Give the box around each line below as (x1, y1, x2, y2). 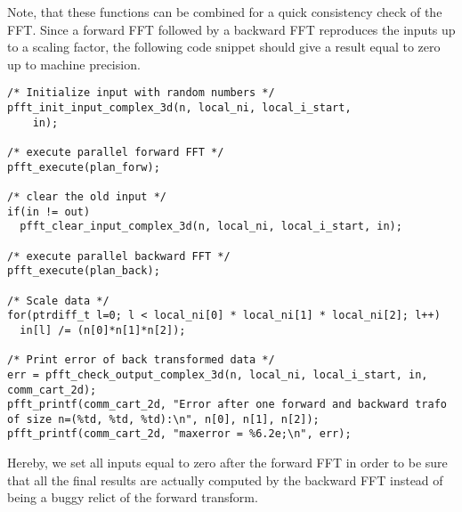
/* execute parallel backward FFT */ (7, 249, 231, 263)
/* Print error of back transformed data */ (7, 354, 275, 367)
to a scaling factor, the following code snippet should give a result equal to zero (7, 37, 441, 56)
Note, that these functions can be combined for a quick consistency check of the (7, 3, 442, 20)
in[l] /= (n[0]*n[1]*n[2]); (20, 323, 186, 337)
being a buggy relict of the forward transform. (7, 488, 258, 507)
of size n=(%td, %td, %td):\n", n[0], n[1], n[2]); (7, 412, 320, 426)
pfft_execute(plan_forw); (7, 160, 160, 174)
